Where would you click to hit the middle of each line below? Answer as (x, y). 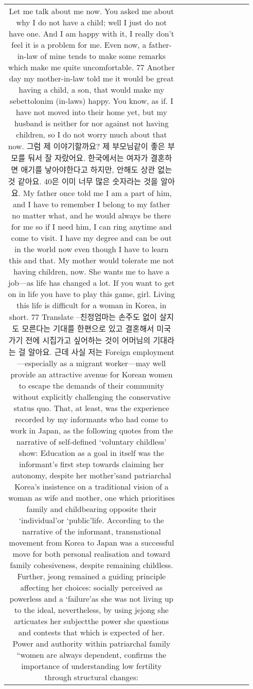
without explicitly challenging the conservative (91, 397)
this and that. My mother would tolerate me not (91, 260)
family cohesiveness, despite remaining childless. (91, 565)
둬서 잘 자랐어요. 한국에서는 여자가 (88, 158)
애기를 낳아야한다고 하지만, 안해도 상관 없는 (96, 169)
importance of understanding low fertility (91, 666)
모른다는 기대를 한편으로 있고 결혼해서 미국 (96, 328)
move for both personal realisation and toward (91, 554)
